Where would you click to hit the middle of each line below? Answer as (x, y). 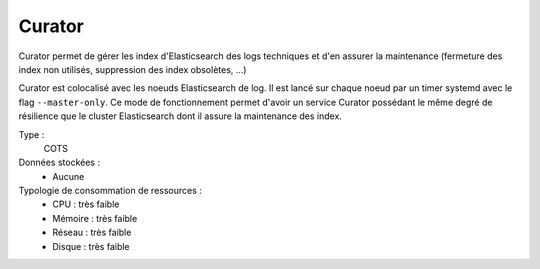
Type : (31, 134)
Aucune (68, 176)
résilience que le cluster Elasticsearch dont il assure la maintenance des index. (180, 116)
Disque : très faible (91, 246)
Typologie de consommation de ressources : (110, 191)
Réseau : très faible (92, 232)
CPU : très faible (86, 204)
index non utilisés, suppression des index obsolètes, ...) (132, 69)
